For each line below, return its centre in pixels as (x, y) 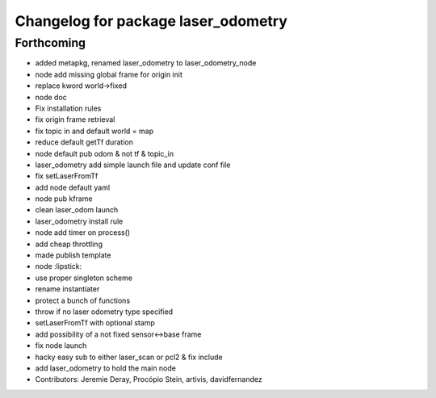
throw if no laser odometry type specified (104, 312)
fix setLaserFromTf (67, 176)
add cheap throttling (69, 244)
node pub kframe (64, 199)
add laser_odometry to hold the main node (106, 368)
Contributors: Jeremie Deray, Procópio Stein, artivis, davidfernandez (149, 379)
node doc (51, 97)
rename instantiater (67, 289)
